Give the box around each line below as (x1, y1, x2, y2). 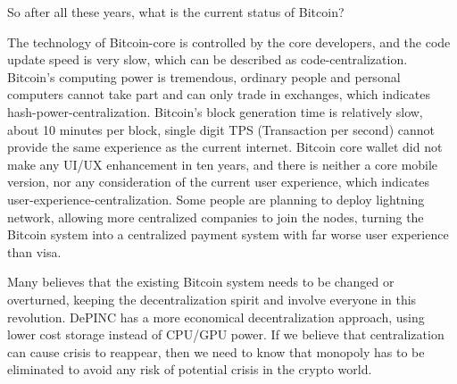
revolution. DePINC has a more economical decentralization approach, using (7, 307, 425, 326)
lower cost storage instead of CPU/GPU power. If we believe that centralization (7, 325, 445, 344)
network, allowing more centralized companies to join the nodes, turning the (7, 207, 424, 226)
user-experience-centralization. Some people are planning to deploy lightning (7, 189, 425, 208)
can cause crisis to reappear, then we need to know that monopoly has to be (7, 342, 425, 361)
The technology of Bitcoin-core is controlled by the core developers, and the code (7, 32, 451, 51)
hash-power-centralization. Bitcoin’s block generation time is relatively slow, (7, 102, 423, 121)
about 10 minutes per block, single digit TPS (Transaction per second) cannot (7, 120, 435, 138)
